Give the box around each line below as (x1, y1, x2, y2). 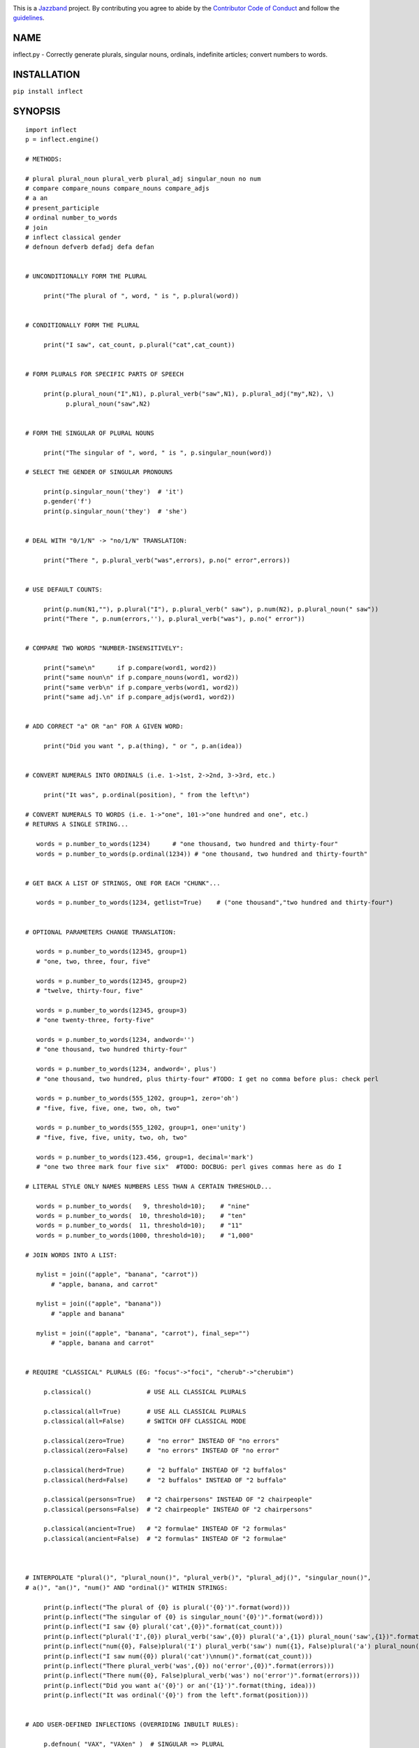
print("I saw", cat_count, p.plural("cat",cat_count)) (43, 341, 235, 349)
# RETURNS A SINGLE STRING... (25, 820, 129, 829)
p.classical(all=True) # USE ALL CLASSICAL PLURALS (43, 1407, 247, 1415)
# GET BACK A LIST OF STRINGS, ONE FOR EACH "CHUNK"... (25, 879, 221, 887)
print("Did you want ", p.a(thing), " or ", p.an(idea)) (43, 742, 243, 750)
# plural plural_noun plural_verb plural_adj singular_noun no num (25, 175, 261, 182)
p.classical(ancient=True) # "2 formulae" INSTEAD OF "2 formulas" (43, 1525, 287, 1533)
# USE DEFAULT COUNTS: (25, 585, 103, 594)
